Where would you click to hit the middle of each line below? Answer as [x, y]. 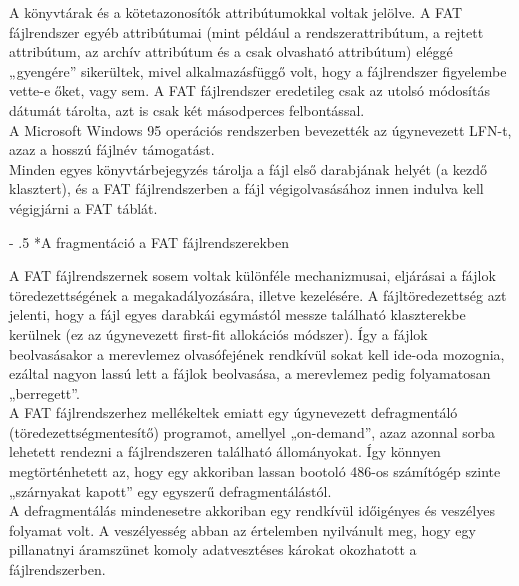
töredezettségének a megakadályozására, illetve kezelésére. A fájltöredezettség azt [258, 294]
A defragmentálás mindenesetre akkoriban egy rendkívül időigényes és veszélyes [252, 510]
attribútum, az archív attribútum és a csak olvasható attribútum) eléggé [231, 51]
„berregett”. [44, 392]
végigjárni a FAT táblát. [83, 207]
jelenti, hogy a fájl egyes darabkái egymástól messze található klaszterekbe [237, 314]
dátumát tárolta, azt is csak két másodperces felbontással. [187, 109]
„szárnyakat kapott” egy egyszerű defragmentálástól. [170, 490]
